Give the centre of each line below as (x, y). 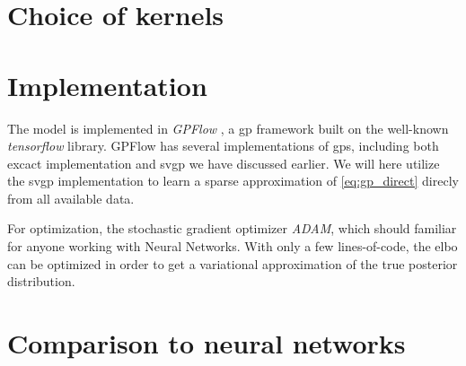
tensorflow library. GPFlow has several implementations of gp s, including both (223, 146)
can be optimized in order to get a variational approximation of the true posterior (233, 263)
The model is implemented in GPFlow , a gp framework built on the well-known (228, 128)
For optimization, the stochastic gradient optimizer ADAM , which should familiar (232, 228)
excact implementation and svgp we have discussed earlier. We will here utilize (224, 163)
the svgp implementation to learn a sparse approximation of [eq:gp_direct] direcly (233, 181)
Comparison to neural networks (207, 343)
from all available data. (71, 198)
